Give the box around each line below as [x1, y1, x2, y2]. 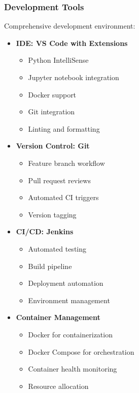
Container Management [16, 312, 100, 323]
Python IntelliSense [28, 55, 89, 65]
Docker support [28, 89, 77, 100]
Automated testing [28, 243, 87, 254]
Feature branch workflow [28, 157, 105, 168]
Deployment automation [28, 278, 103, 288]
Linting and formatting [28, 123, 100, 134]
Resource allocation [28, 380, 89, 391]
